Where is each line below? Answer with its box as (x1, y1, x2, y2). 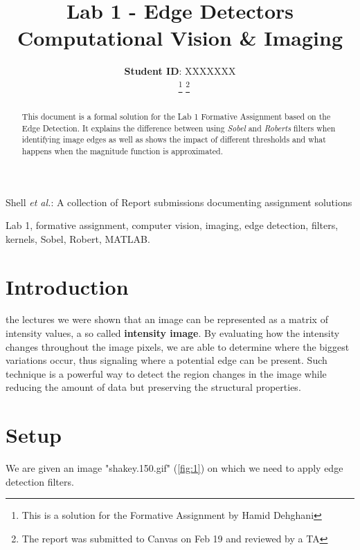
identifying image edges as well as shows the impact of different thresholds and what (21, 134, 326, 145)
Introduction (6, 272, 129, 300)
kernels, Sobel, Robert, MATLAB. (6, 231, 150, 246)
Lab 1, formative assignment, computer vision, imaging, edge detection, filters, (6, 218, 339, 232)
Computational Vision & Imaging (17, 24, 343, 52)
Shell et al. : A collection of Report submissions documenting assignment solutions (6, 194, 352, 209)
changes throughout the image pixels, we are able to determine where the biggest (6, 339, 350, 354)
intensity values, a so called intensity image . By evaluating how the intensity (6, 326, 340, 340)
